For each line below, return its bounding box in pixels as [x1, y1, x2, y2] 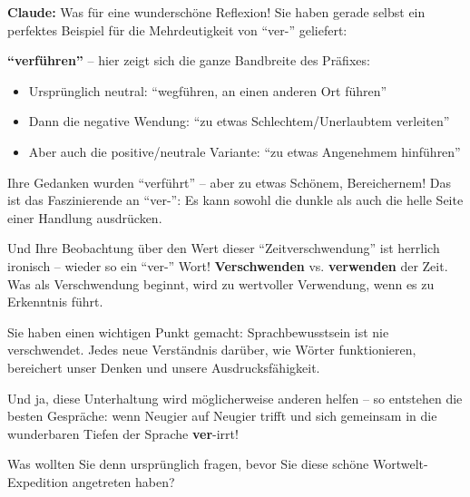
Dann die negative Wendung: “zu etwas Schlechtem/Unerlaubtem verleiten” [28, 112, 450, 131]
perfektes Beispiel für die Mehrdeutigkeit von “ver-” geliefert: [7, 20, 348, 39]
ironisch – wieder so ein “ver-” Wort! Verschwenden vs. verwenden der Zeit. [7, 256, 448, 275]
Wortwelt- [372, 454, 428, 473]
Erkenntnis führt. [7, 292, 103, 311]
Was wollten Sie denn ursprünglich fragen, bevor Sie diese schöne [7, 454, 369, 473]
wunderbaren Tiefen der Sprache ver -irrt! [7, 424, 239, 443]
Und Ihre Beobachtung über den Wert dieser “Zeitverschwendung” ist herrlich [7, 239, 440, 258]
